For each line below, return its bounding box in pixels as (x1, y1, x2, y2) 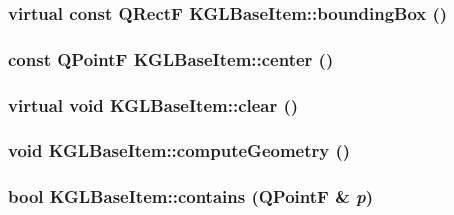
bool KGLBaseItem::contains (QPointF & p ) (8, 184, 374, 209)
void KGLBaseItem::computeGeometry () (8, 138, 351, 163)
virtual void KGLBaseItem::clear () (8, 92, 299, 117)
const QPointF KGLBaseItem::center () (8, 46, 334, 71)
